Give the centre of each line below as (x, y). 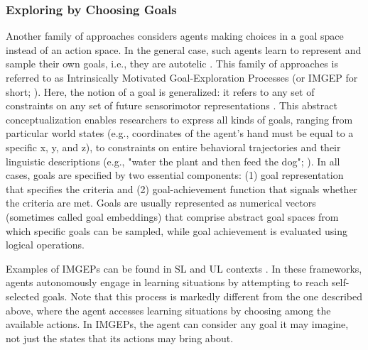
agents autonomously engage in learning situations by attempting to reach (167, 282)
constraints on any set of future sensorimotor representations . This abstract (172, 105)
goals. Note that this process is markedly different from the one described (202, 296)
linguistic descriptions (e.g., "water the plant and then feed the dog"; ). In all (173, 161)
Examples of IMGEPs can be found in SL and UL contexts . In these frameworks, (184, 268)
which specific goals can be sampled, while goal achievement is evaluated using (177, 230)
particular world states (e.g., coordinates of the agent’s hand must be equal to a (180, 133)
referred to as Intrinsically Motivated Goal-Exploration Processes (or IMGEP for (182, 77)
